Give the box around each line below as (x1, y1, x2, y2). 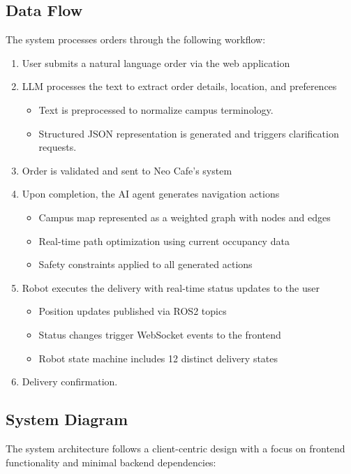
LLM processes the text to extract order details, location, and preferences (22, 79, 337, 94)
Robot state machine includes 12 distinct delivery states (38, 350, 278, 365)
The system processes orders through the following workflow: (6, 32, 266, 47)
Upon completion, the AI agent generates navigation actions (22, 186, 280, 201)
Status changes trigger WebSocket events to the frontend (38, 327, 281, 341)
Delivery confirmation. (22, 374, 118, 389)
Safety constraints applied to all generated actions (38, 257, 253, 272)
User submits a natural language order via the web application (22, 55, 290, 70)
